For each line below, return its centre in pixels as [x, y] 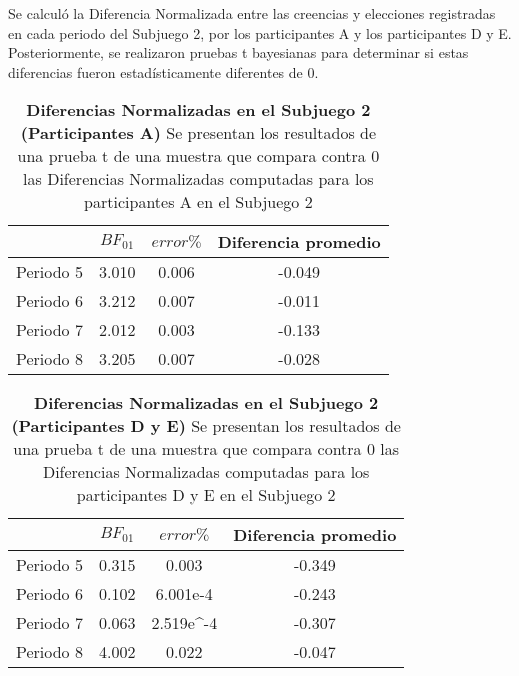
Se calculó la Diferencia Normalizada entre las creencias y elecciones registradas [252, 13]
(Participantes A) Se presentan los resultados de [198, 133]
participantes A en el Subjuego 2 [198, 202]
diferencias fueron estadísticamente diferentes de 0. [163, 71]
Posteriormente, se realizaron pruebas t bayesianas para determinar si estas [238, 52]
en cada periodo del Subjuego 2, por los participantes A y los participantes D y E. [260, 32]
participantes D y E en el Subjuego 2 [206, 495]
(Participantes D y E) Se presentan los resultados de [206, 426]
